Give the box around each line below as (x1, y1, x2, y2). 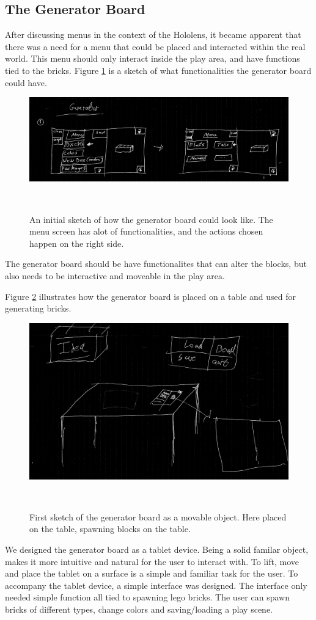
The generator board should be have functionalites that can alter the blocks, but (5, 257, 307, 270)
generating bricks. (5, 302, 72, 315)
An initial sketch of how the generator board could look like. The (29, 213, 273, 225)
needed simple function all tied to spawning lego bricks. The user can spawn (5, 591, 290, 604)
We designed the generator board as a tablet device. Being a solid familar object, (5, 543, 309, 556)
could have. (5, 76, 47, 89)
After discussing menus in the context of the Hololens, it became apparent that (5, 28, 301, 41)
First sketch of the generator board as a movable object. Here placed (29, 510, 287, 523)
